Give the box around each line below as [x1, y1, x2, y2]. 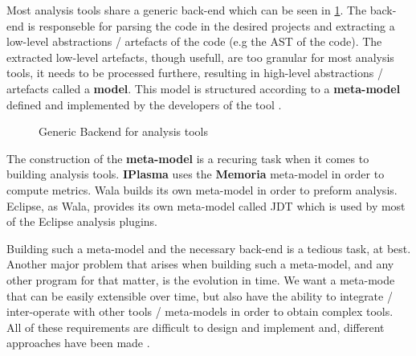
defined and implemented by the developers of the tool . [6, 96, 282, 113]
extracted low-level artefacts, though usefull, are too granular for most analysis [6, 48, 394, 65]
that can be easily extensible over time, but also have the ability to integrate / [6, 287, 393, 304]
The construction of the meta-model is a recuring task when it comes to [6, 149, 369, 166]
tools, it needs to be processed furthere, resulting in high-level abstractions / [6, 64, 383, 81]
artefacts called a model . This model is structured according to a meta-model [6, 80, 401, 96]
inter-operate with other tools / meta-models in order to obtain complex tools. [6, 303, 394, 320]
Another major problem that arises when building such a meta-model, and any [6, 256, 394, 272]
